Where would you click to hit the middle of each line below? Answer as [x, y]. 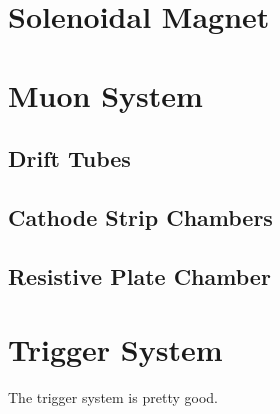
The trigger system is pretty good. [113, 397]
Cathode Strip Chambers [140, 216]
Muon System [105, 94]
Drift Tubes [69, 158]
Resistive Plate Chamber [139, 275]
